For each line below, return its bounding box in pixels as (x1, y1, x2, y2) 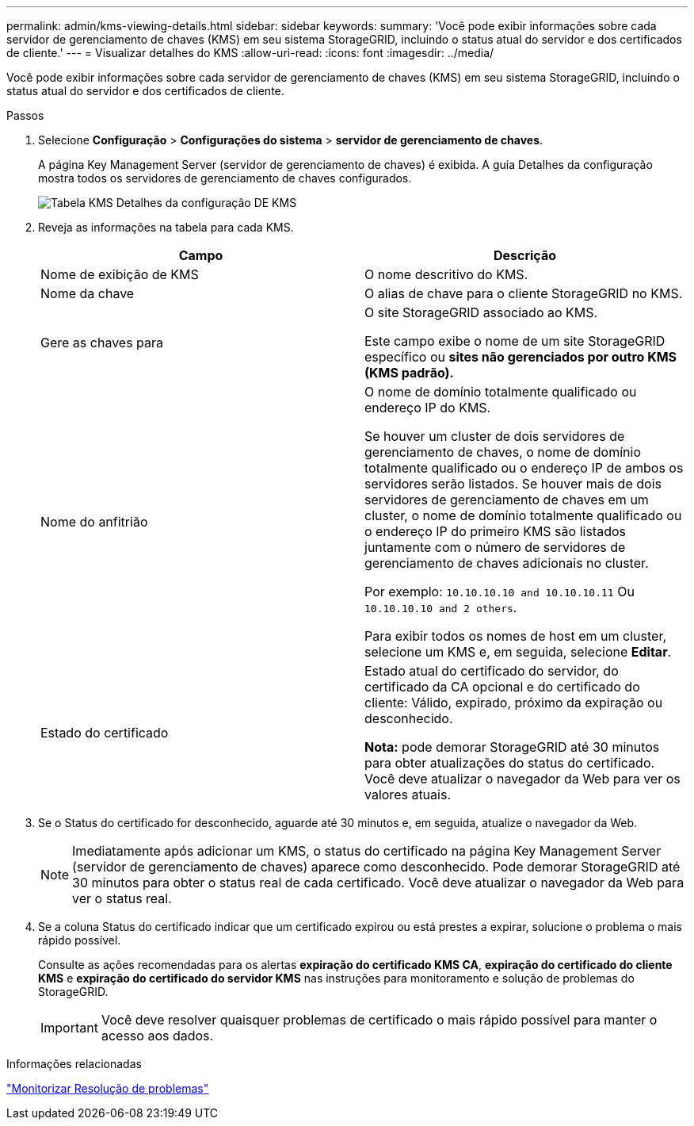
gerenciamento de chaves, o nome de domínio (364, 444, 641, 460)
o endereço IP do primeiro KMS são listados (364, 523, 626, 539)
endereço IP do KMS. (364, 400, 491, 416)
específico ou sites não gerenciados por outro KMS (364, 349, 677, 365)
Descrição (493, 247, 557, 263)
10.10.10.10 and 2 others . (364, 599, 517, 615)
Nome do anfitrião (40, 514, 148, 530)
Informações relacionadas (6, 1057, 142, 1070)
